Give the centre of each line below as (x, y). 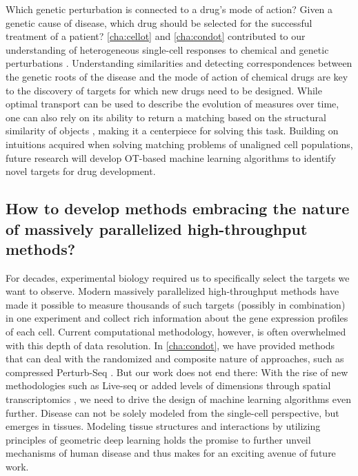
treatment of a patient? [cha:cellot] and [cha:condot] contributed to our (156, 36)
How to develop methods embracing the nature (178, 208)
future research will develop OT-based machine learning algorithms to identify (171, 157)
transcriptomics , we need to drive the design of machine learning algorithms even (178, 399)
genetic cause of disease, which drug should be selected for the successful (159, 22)
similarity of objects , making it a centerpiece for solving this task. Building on (172, 131)
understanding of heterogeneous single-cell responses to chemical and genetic (167, 49)
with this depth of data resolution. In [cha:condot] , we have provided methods (170, 345)
